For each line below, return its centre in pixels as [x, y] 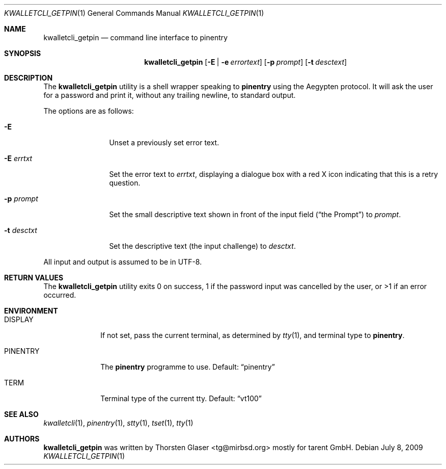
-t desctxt [21, 230]
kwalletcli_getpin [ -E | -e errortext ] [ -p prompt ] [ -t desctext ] [246, 62]
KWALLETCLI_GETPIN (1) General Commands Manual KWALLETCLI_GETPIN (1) [134, 13]
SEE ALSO [21, 414]
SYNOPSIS [23, 53]
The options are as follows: [89, 111]
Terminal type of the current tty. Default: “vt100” [181, 398]
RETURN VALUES [34, 278]
